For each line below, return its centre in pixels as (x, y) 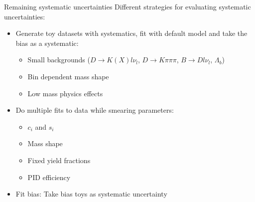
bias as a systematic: (47, 43)
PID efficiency (49, 177)
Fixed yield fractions (59, 160)
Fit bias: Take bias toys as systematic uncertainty (91, 194)
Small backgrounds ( (59, 60)
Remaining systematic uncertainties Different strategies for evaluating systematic (127, 6)
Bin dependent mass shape (68, 76)
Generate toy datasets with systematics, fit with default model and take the (131, 33)
